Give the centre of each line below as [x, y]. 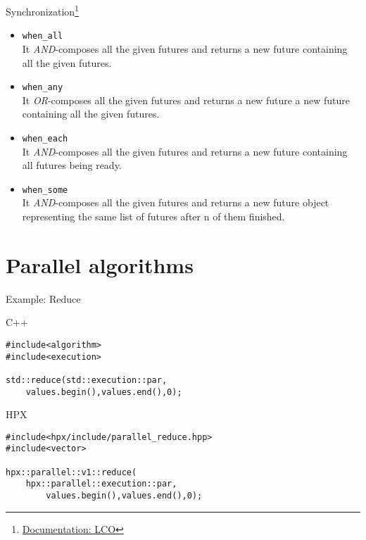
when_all [43, 36]
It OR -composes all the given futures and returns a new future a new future [186, 100]
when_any [43, 88]
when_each [45, 138]
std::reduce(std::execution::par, [87, 380]
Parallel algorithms [100, 264]
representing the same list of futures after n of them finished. [153, 216]
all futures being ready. [72, 165]
